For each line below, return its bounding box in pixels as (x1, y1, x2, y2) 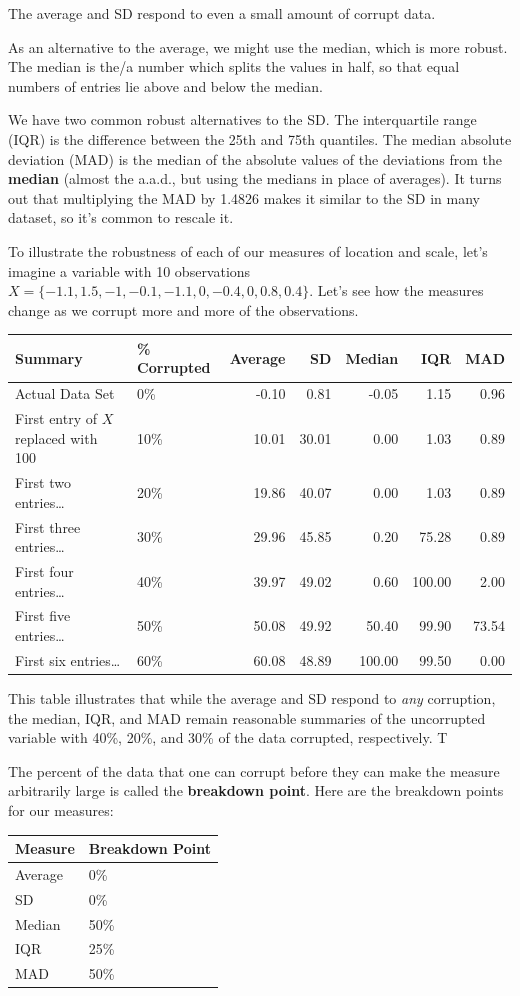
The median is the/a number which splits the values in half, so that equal (8, 56, 460, 77)
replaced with (15, 427, 98, 448)
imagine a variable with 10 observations (8, 260, 251, 281)
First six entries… (15, 649, 121, 670)
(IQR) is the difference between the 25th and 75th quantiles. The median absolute (8, 128, 512, 149)
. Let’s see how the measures (309, 280, 484, 301)
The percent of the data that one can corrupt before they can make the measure (8, 760, 500, 781)
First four (15, 561, 74, 581)
